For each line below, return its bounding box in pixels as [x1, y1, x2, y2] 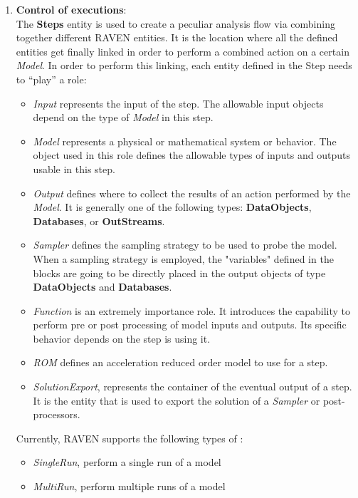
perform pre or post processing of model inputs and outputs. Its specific [33, 317, 347, 332]
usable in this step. [33, 161, 115, 176]
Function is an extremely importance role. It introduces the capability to [33, 303, 350, 318]
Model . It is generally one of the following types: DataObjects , [33, 199, 312, 214]
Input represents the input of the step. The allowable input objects [33, 95, 324, 110]
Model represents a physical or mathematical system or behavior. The [33, 133, 337, 148]
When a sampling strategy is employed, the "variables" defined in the [33, 251, 334, 266]
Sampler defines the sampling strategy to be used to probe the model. [33, 237, 337, 252]
